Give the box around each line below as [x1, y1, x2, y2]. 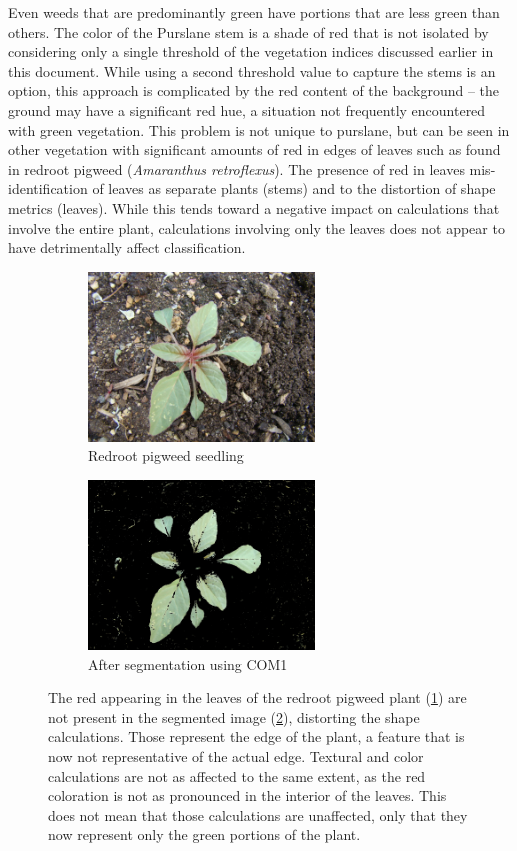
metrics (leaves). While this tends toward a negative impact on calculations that [8, 197, 500, 218]
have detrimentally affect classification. [8, 237, 246, 258]
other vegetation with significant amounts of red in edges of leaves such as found [8, 139, 501, 160]
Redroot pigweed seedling [88, 445, 244, 466]
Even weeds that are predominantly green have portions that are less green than [8, 2, 500, 22]
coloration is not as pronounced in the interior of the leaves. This [48, 785, 447, 806]
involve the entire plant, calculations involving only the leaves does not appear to [8, 217, 505, 238]
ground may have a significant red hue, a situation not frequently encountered [8, 99, 486, 120]
